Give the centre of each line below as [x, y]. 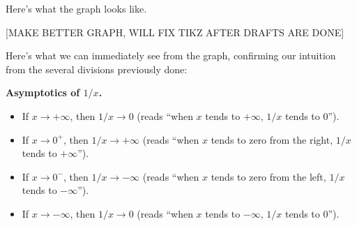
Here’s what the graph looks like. [76, 8]
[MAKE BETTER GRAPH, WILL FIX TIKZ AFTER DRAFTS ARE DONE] [175, 32]
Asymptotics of [43, 92]
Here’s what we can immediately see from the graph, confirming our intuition [171, 55]
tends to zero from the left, [268, 176]
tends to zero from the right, [272, 139]
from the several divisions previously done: [97, 69]
